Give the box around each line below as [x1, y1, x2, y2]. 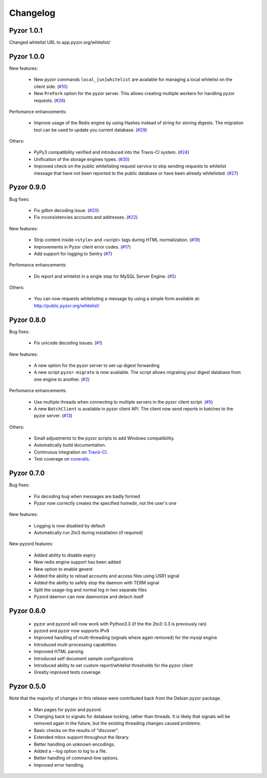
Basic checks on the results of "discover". [34, 727, 119, 733]
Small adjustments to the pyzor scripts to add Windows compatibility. [34, 435, 175, 441]
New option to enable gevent [34, 566, 93, 572]
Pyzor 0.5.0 [9, 682, 46, 691]
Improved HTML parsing [34, 649, 84, 655]
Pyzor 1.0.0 [9, 52, 44, 60]
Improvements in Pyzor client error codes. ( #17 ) [34, 244, 131, 250]
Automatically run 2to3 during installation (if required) [34, 530, 143, 536]
